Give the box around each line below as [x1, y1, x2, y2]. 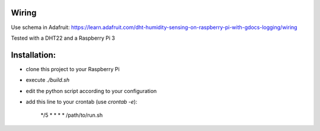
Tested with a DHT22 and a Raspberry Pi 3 [11, 34, 116, 41]
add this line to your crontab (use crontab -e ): [25, 98, 137, 105]
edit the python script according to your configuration [25, 87, 157, 94]
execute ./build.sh [25, 76, 70, 84]
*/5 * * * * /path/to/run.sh [40, 111, 103, 119]
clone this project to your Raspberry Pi [25, 65, 120, 72]
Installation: [11, 50, 56, 60]
